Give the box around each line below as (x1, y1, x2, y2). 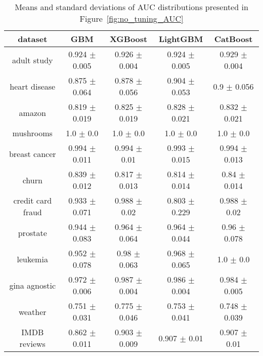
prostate (18, 226, 47, 239)
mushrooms (12, 127, 53, 139)
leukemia (17, 253, 48, 265)
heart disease (10, 80, 56, 92)
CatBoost (214, 33, 253, 45)
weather (18, 305, 47, 318)
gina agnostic (9, 279, 56, 291)
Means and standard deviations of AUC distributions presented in (15, 1, 248, 13)
